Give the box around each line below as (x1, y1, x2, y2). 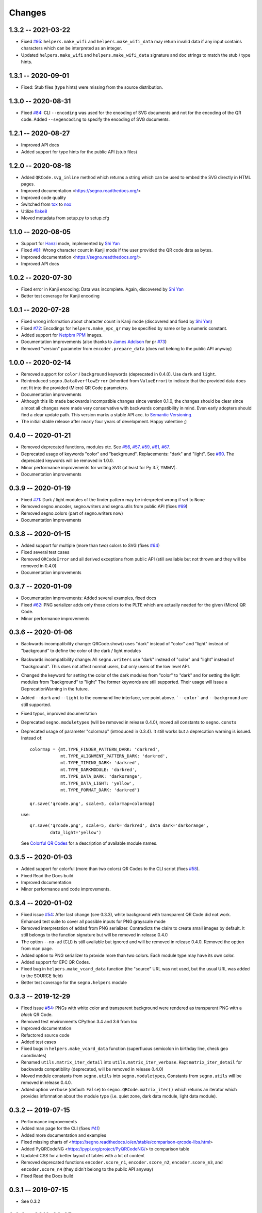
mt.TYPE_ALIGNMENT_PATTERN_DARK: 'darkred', (60, 753, 168, 759)
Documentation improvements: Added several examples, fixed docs (21, 595, 157, 601)
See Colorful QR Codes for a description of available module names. (21, 840, 158, 846)
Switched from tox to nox (21, 201, 71, 207)
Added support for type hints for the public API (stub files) (21, 148, 138, 155)
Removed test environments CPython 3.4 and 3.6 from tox (21, 1018, 138, 1024)
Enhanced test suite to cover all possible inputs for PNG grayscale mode (21, 918, 166, 924)
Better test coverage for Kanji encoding (21, 293, 100, 299)
